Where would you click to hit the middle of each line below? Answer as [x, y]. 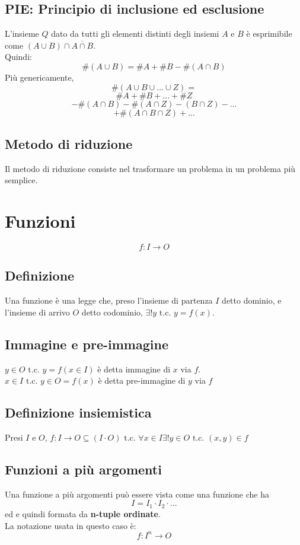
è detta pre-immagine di [142, 380]
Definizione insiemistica [78, 412]
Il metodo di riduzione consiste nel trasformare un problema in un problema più [150, 168]
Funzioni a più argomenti [83, 469]
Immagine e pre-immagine [87, 344]
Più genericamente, [39, 77]
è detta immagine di [134, 369]
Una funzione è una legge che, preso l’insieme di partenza [109, 300]
